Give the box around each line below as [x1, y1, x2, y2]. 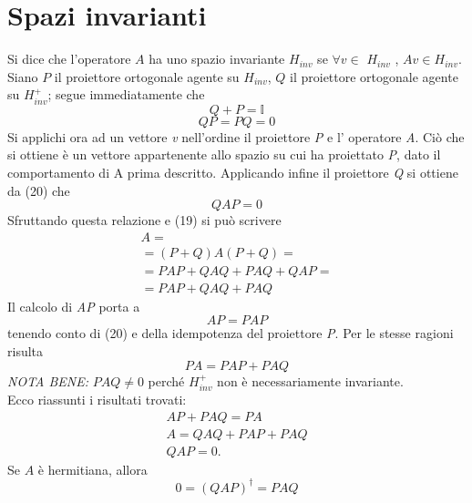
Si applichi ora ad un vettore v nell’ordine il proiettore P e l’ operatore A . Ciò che [7, 127, 465, 146]
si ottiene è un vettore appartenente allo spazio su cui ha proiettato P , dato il [7, 145, 441, 164]
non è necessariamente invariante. [217, 371, 404, 390]
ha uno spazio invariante [149, 49, 285, 68]
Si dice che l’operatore [7, 49, 131, 68]
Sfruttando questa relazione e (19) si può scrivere [7, 210, 282, 230]
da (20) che [7, 180, 70, 200]
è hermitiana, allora [37, 459, 148, 478]
